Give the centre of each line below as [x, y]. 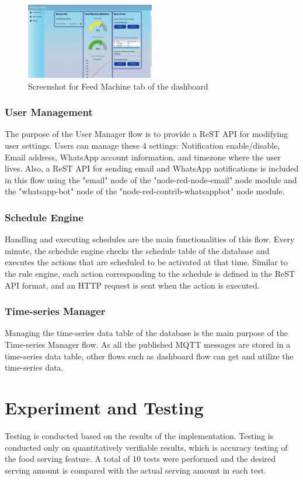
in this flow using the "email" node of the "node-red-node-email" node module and [151, 179]
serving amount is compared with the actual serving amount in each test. [136, 470]
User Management [49, 112]
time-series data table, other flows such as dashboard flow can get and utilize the [149, 356]
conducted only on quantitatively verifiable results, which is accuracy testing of [146, 447]
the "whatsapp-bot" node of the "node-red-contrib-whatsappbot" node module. [145, 191]
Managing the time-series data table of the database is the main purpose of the [147, 333]
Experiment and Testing [104, 407]
